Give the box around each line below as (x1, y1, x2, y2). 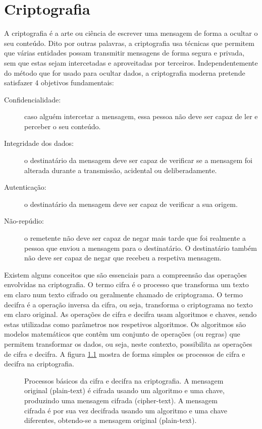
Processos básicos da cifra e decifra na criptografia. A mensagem (24, 375, 224, 386)
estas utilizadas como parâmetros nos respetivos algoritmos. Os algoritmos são (4, 318, 246, 329)
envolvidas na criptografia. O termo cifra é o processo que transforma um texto (4, 279, 249, 290)
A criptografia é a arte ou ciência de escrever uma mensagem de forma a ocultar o (4, 28, 258, 38)
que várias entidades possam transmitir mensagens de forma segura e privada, (4, 47, 245, 58)
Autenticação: (4, 182, 46, 192)
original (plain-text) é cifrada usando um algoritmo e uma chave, (24, 385, 225, 396)
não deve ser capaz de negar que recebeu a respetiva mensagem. (24, 252, 222, 263)
